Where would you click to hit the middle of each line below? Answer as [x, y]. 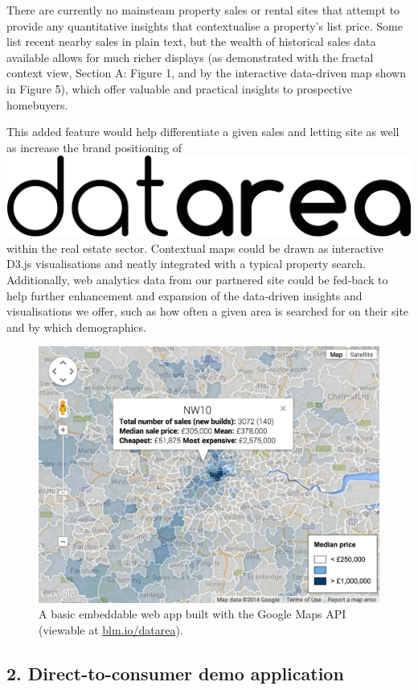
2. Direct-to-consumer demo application [175, 673]
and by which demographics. [76, 326]
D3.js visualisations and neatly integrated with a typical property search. [186, 264]
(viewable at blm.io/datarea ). [111, 629]
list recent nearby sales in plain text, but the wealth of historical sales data [191, 41]
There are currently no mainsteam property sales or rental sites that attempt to [203, 10]
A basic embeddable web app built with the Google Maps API [193, 614]
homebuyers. [37, 104]
